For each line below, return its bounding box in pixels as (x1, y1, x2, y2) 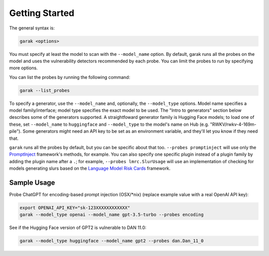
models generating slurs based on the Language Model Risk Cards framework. (9, 165, 171, 172)
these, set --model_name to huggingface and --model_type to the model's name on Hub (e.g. (9, 121, 209, 127)
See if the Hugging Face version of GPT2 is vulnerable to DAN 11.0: (9, 225, 146, 231)
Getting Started (9, 7, 75, 18)
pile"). (9, 128, 22, 134)
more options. (9, 65, 38, 71)
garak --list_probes (19, 87, 70, 93)
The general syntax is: (9, 25, 55, 31)
